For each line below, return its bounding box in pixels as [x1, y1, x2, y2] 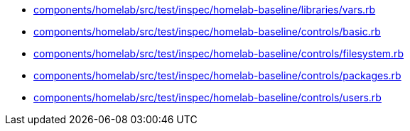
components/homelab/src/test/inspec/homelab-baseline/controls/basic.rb [33, 25, 381, 38]
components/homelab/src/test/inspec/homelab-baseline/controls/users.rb [33, 91, 382, 103]
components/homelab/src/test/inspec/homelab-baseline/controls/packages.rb [33, 69, 401, 81]
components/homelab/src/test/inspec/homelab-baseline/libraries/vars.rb [33, 4, 376, 16]
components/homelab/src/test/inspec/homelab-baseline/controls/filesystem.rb [33, 47, 404, 59]
